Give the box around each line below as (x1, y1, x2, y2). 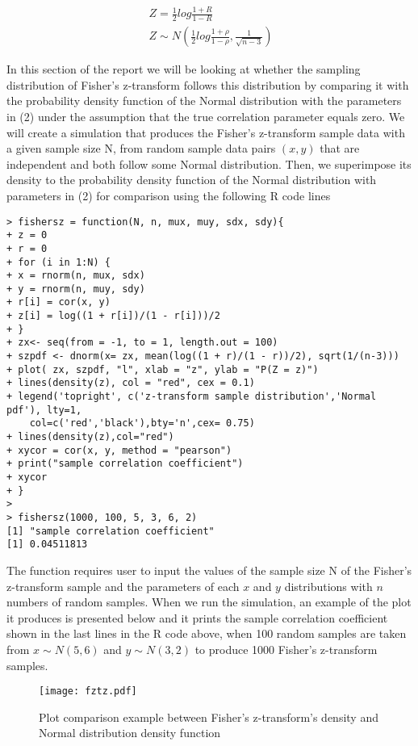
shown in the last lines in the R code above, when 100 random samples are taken (6, 625, 407, 642)
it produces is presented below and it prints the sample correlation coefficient (6, 609, 388, 626)
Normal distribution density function (39, 724, 221, 741)
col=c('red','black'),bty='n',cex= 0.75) (29, 417, 255, 430)
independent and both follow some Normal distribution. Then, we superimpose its (6, 155, 412, 172)
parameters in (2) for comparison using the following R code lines (6, 186, 331, 203)
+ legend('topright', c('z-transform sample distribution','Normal (6, 391, 377, 403)
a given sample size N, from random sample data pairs (6, 140, 276, 157)
